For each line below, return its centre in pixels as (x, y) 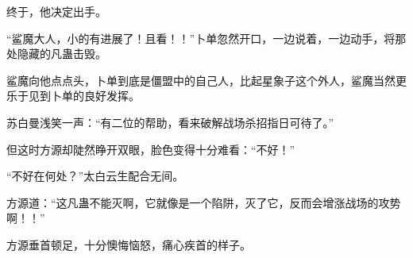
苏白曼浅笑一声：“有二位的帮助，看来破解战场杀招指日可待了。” (170, 122)
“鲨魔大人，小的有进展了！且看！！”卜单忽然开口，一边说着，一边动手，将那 (206, 38)
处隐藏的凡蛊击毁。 (56, 54)
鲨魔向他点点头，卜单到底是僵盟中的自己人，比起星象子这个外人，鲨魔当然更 (206, 80)
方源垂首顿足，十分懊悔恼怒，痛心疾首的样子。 (129, 244)
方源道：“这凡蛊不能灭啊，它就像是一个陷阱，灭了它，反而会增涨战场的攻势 (204, 202)
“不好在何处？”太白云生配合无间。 (95, 176)
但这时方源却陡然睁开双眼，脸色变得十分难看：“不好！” (151, 149)
